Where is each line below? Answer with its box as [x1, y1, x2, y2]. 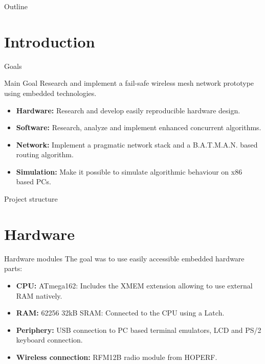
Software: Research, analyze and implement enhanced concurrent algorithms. [16, 122, 261, 133]
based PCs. [16, 176, 51, 187]
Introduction [4, 31, 95, 52]
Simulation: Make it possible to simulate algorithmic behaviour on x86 [16, 166, 242, 177]
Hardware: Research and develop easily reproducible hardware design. [16, 105, 240, 115]
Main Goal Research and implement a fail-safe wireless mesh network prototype [4, 78, 254, 88]
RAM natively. [16, 290, 62, 301]
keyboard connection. [16, 334, 83, 345]
